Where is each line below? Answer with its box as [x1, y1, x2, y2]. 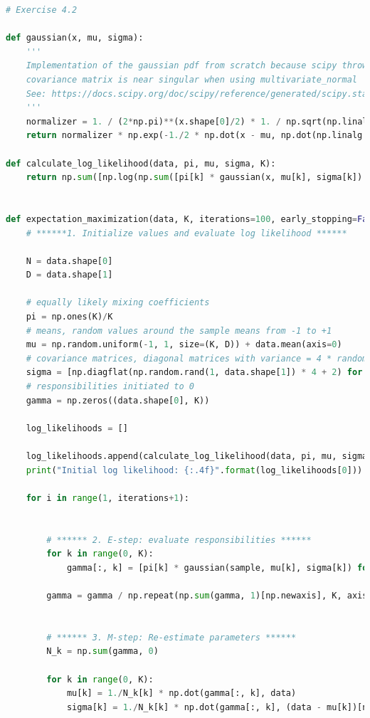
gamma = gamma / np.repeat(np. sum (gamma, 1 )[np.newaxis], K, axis [46, 590, 368, 601]
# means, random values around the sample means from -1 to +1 [26, 325, 332, 336]
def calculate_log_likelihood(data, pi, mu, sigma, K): [6, 158, 276, 169]
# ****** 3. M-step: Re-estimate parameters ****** [46, 632, 297, 643]
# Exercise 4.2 [6, 5, 78, 15]
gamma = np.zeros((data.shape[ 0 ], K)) [26, 395, 210, 406]
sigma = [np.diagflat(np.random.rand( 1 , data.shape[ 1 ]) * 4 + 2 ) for [26, 367, 363, 378]
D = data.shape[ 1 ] [26, 270, 113, 280]
